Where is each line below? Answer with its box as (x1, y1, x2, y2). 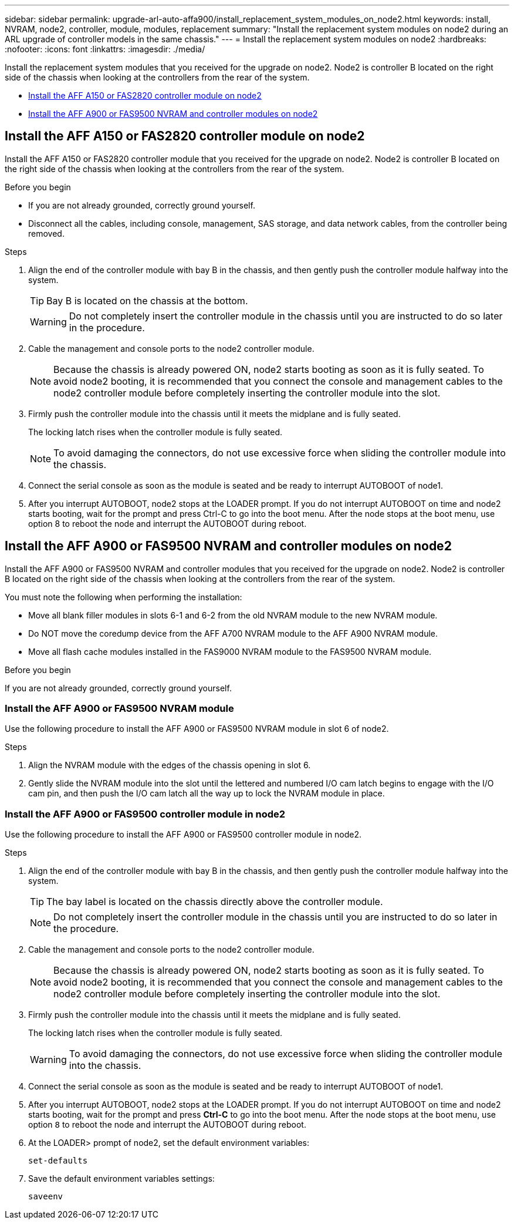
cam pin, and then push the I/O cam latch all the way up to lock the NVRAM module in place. (28, 788, 385, 799)
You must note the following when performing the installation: (5, 591, 242, 602)
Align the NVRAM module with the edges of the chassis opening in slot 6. (28, 760, 311, 771)
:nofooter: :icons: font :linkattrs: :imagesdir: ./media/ (5, 44, 205, 54)
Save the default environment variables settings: (28, 1173, 215, 1184)
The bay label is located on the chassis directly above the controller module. (46, 896, 383, 908)
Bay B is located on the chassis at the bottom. (46, 294, 248, 307)
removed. (28, 228, 65, 238)
